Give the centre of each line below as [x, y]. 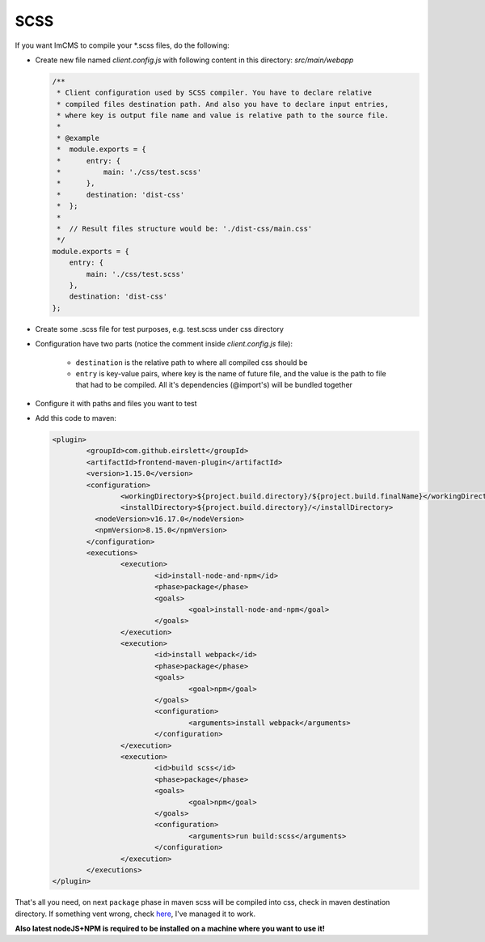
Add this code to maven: [76, 418]
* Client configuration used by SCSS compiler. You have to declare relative [214, 93]
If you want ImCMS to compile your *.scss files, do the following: [122, 45]
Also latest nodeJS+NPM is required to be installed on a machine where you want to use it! [170, 929]
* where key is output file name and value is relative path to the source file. [223, 116]
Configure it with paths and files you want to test [116, 403]
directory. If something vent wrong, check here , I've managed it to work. [135, 914]
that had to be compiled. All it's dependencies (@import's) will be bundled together [214, 385]
